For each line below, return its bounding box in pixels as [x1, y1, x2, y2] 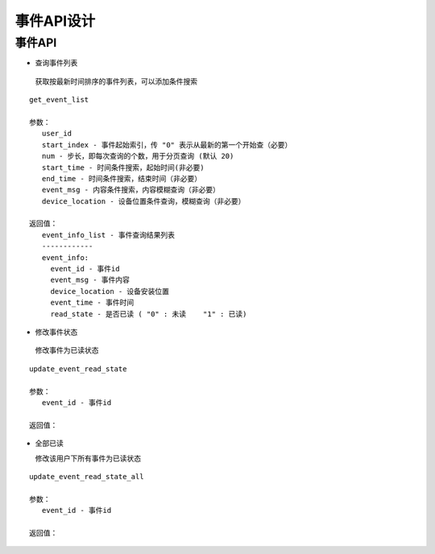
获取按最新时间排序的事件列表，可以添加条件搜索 [35, 76, 197, 86]
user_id [41, 129, 72, 138]
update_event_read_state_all [29, 472, 144, 481]
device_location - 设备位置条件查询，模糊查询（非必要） [41, 196, 246, 205]
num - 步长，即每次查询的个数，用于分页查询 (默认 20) [41, 151, 234, 161]
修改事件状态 [35, 327, 78, 337]
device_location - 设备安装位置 [50, 287, 169, 296]
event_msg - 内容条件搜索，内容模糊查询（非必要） [41, 185, 221, 195]
